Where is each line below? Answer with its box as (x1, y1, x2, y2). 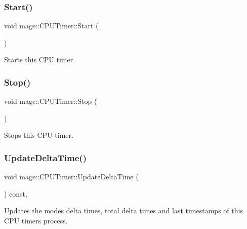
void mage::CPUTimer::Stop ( (4, 96, 97, 106)
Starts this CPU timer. (4, 54, 75, 65)
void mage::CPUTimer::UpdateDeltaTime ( (4, 171, 139, 182)
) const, (4, 188, 27, 199)
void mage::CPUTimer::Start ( (4, 20, 99, 31)
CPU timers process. (4, 215, 68, 225)
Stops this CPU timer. (4, 130, 73, 140)
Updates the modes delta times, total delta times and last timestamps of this (4, 205, 243, 216)
